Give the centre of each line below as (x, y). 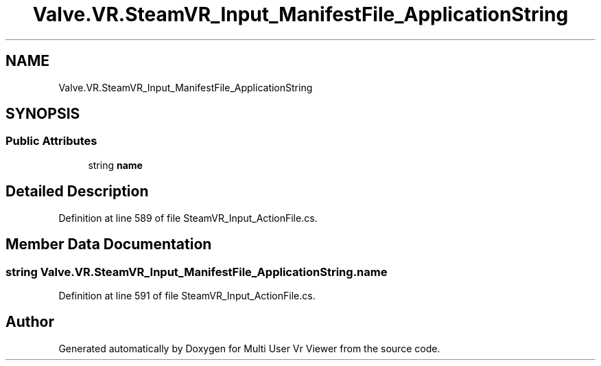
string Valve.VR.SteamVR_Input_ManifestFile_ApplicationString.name (197, 272)
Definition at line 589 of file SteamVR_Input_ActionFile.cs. (188, 218)
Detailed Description (77, 192)
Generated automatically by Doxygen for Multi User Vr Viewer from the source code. (249, 348)
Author (30, 322)
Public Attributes (51, 141)
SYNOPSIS (43, 114)
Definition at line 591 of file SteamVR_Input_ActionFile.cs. (187, 295)
